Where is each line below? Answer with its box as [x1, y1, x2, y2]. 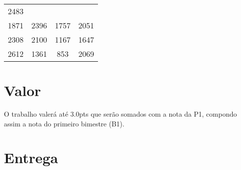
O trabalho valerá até [4, 109, 69, 119]
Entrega [4, 147, 58, 167]
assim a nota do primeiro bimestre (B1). [4, 118, 124, 128]
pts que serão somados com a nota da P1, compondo [79, 109, 237, 119]
